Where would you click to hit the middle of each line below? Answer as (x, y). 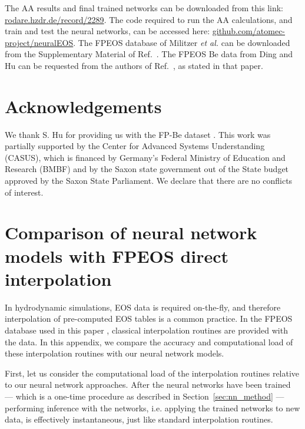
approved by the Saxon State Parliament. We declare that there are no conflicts (149, 181)
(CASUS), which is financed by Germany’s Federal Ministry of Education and (145, 157)
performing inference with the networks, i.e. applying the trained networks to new (152, 407)
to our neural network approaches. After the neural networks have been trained (148, 385)
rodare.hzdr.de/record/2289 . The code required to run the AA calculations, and (149, 19)
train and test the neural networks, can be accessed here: (107, 31)
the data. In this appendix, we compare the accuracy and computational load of (149, 341)
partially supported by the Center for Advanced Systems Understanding (135, 146)
